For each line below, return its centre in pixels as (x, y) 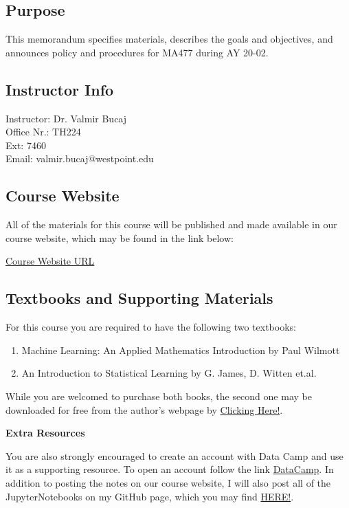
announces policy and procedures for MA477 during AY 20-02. (137, 52)
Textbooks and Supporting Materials (139, 298)
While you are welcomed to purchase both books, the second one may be (159, 396)
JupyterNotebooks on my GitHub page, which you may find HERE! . (150, 496)
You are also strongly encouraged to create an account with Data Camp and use (174, 455)
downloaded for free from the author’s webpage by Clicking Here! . (144, 409)
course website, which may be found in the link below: (120, 238)
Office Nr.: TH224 (43, 132)
